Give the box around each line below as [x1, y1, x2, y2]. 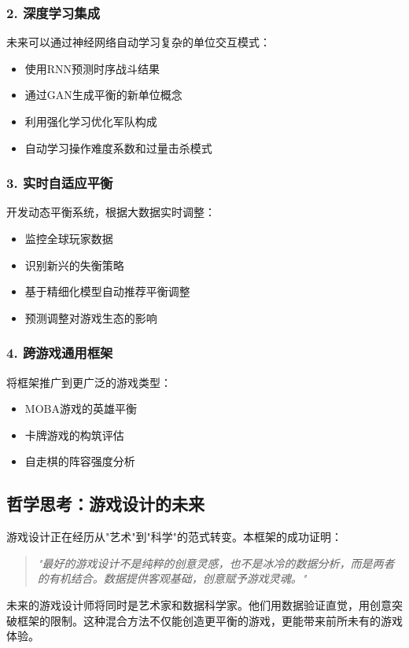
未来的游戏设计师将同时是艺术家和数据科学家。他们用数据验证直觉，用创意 [6, 596, 392, 613]
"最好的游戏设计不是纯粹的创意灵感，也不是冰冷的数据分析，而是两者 [37, 554, 395, 571]
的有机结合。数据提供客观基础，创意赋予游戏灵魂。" [37, 570, 307, 587]
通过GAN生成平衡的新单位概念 [24, 87, 182, 103]
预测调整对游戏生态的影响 [24, 309, 157, 326]
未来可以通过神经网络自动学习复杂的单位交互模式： [6, 34, 271, 50]
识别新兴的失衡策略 [24, 256, 124, 273]
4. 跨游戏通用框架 [6, 343, 113, 363]
